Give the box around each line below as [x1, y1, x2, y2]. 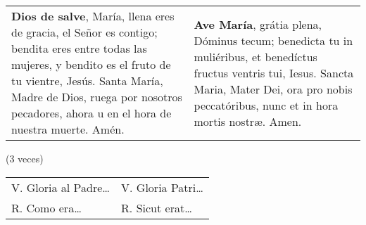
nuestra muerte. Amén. [11, 121, 125, 137]
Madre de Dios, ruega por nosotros [11, 89, 182, 105]
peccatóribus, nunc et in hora [194, 96, 339, 113]
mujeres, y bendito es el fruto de [11, 56, 171, 72]
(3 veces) [6, 151, 44, 165]
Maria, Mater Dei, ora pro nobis [194, 80, 353, 97]
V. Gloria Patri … [121, 179, 204, 195]
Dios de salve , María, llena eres [11, 8, 175, 24]
